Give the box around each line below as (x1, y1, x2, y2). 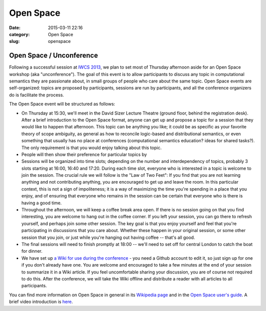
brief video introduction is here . (9, 299, 73, 305)
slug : (9, 39, 20, 44)
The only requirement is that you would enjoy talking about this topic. (21, 145, 162, 151)
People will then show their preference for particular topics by (21, 151, 147, 157)
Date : (9, 25, 21, 31)
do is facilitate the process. (9, 92, 64, 98)
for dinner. (21, 248, 43, 254)
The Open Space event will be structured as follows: (9, 101, 115, 107)
